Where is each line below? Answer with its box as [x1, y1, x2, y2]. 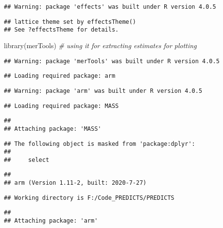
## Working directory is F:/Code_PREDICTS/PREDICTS [4, 194, 174, 201]
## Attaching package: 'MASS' [4, 125, 102, 132]
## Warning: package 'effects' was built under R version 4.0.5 [4, 3, 216, 10]
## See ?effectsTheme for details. [4, 26, 119, 34]
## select [4, 156, 50, 163]
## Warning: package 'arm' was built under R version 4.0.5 [4, 87, 203, 94]
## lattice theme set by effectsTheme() [4, 18, 137, 25]
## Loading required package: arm [4, 72, 116, 80]
